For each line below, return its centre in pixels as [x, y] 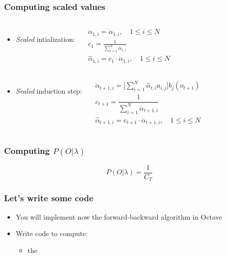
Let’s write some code [49, 198]
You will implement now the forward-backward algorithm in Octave [119, 216]
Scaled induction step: [49, 90]
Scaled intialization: [45, 39]
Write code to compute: [52, 233]
